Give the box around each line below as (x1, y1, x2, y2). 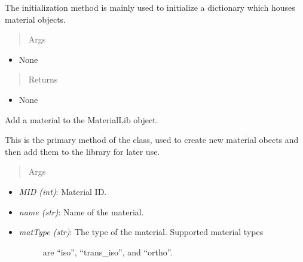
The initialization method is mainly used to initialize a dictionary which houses (5, 1, 295, 13)
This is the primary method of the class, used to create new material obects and (5, 133, 299, 146)
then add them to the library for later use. (5, 145, 160, 157)
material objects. (5, 13, 66, 25)
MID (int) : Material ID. (19, 185, 107, 197)
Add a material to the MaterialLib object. (5, 113, 158, 126)
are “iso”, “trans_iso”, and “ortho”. (42, 245, 173, 258)
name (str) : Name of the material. (19, 205, 144, 218)
